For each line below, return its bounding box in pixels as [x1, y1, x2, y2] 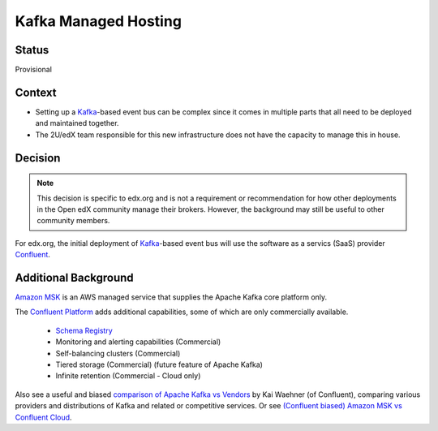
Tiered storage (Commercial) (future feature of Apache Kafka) [55, 360, 264, 369]
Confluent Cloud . [15, 412, 72, 422]
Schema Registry [55, 325, 113, 335]
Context [15, 85, 57, 99]
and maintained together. [35, 119, 119, 128]
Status [15, 43, 49, 57]
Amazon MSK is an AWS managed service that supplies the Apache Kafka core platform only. [15, 292, 328, 302]
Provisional [15, 65, 53, 75]
